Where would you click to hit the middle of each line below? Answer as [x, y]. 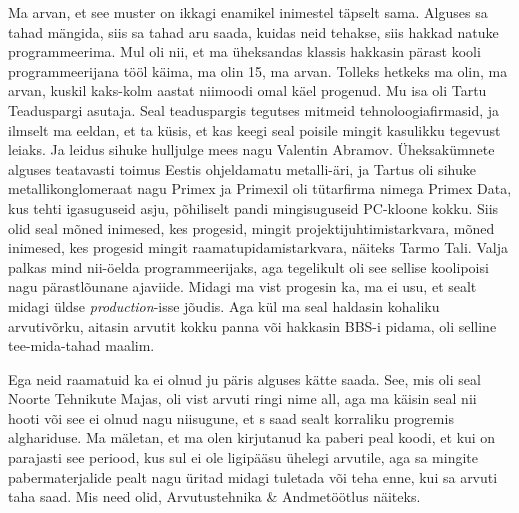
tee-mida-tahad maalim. [81, 345]
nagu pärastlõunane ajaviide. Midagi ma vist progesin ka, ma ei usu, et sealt [242, 286]
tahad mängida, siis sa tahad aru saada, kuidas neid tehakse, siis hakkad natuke [253, 31]
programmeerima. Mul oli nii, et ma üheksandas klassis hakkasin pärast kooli [244, 51]
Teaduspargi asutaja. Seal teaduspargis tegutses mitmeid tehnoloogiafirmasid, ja [254, 109]
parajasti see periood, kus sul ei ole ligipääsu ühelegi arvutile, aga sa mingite [243, 457]
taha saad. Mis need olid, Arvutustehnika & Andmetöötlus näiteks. [214, 496]
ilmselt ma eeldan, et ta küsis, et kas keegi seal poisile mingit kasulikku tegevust [254, 129]
